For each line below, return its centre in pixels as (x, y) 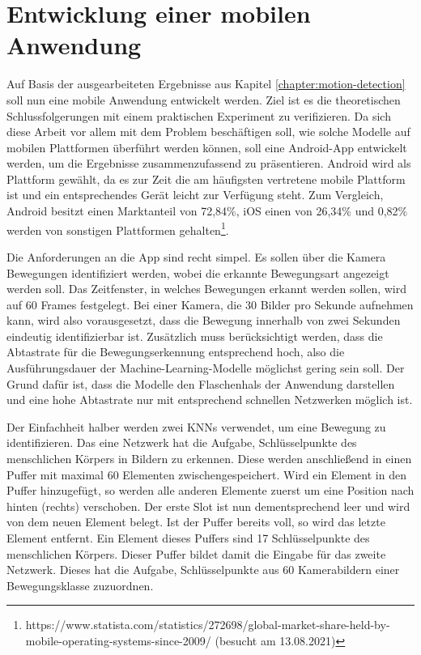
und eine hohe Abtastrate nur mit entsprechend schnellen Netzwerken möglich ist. (210, 400)
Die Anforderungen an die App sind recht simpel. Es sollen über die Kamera (196, 256)
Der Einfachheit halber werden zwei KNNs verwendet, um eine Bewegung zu (196, 426)
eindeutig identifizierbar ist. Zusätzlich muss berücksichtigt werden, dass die (195, 336)
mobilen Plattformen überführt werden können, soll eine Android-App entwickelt (207, 147)
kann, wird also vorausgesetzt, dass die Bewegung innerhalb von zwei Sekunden (204, 320)
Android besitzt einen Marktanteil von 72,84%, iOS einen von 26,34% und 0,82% (207, 211)
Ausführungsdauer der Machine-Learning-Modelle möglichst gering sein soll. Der (206, 368)
